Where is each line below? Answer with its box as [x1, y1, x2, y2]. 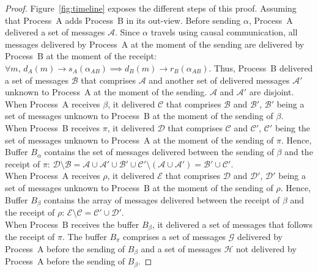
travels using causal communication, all [150, 26, 298, 38]
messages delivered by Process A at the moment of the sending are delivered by [5, 37, 305, 50]
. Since [114, 26, 140, 38]
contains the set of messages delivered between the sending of [44, 145, 274, 158]
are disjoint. [249, 86, 294, 98]
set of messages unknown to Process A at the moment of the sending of [5, 133, 274, 146]
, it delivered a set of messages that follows [152, 217, 312, 230]
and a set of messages [141, 242, 221, 255]
